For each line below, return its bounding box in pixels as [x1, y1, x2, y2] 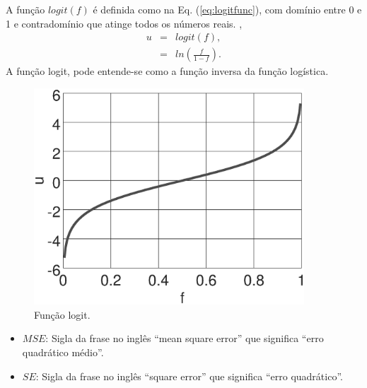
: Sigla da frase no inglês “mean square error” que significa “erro [45, 331, 324, 346]
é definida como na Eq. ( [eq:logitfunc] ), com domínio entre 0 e [93, 2, 362, 16]
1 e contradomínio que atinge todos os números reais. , [6, 16, 243, 30]
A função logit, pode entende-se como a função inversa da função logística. [6, 64, 329, 78]
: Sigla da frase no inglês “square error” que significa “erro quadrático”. [35, 368, 343, 383]
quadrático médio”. [22, 344, 104, 359]
